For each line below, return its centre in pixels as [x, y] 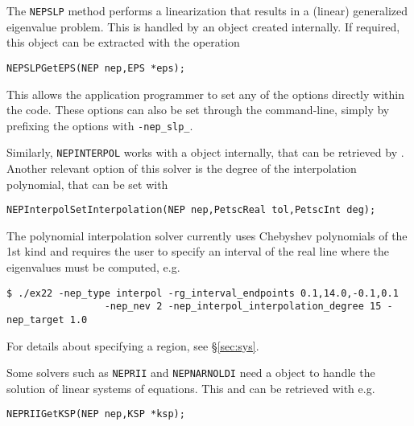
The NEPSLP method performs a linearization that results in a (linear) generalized [207, 10]
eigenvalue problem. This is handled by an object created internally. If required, [203, 26]
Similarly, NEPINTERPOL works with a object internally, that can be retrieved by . [205, 152]
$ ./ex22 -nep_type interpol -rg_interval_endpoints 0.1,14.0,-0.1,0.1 [203, 293]
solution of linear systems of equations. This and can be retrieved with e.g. [191, 388]
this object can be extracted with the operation [123, 42]
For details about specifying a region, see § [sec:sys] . [133, 345]
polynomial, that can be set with [87, 184]
